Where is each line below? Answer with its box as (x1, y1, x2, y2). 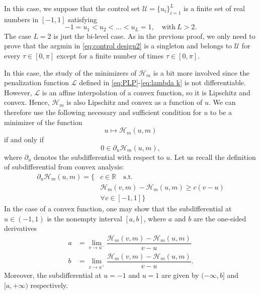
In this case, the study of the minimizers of (4, 67, 137, 78)
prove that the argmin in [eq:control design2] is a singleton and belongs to (4, 40, 232, 51)
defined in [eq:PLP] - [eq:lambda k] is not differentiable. (79, 77, 246, 88)
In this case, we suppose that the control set (4, 3, 140, 13)
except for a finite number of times (56, 50, 164, 61)
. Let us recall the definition (170, 151, 256, 162)
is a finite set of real (184, 3, 245, 13)
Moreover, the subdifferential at (4, 270, 102, 280)
